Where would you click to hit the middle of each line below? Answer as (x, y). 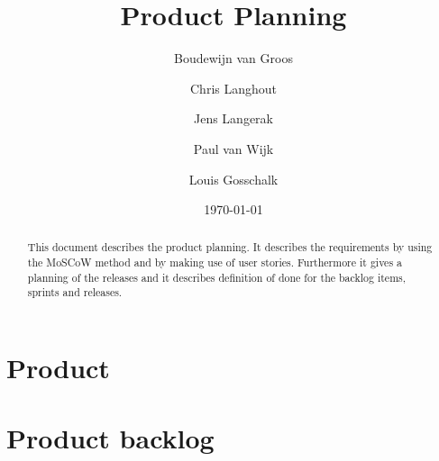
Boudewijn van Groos (233, 58)
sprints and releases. (75, 292)
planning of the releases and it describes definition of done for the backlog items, (217, 277)
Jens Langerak (233, 118)
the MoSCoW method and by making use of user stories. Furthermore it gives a (215, 262)
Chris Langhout (233, 88)
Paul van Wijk (233, 148)
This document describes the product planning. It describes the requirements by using (230, 247)
